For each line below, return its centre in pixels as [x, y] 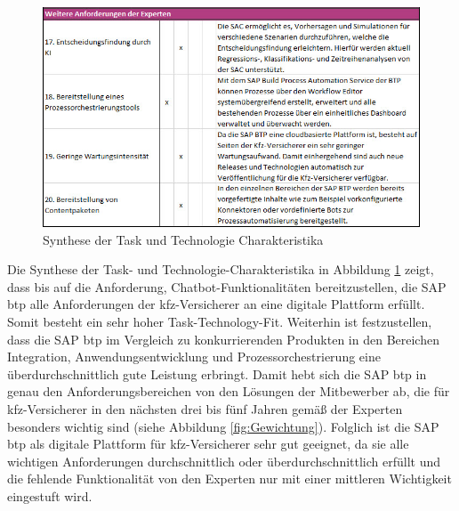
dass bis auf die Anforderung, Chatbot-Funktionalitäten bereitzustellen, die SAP [227, 286]
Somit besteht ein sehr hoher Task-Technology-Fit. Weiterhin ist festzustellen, [220, 321]
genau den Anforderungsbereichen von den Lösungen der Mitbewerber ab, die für [229, 391]
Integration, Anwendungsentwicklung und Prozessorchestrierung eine [194, 357]
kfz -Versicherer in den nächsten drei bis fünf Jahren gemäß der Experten [205, 408]
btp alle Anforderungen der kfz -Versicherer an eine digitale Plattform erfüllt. [216, 304]
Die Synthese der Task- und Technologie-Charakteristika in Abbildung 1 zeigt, [221, 269]
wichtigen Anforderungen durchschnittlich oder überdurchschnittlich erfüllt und [224, 461]
